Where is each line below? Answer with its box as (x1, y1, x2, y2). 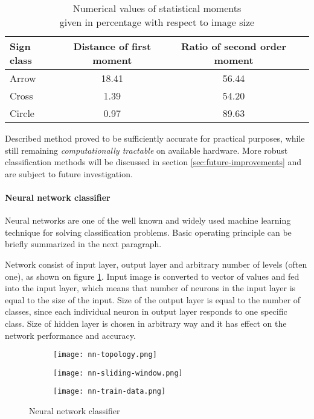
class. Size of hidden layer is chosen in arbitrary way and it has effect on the (5, 317, 287, 329)
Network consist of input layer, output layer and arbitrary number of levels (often (5, 257, 307, 270)
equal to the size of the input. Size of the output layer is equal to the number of (5, 293, 301, 306)
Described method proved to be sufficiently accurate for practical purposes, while (5, 132, 305, 144)
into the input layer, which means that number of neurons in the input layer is (5, 282, 296, 294)
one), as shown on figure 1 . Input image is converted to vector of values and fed (5, 269, 300, 282)
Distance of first (73, 39, 152, 53)
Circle (10, 106, 34, 120)
